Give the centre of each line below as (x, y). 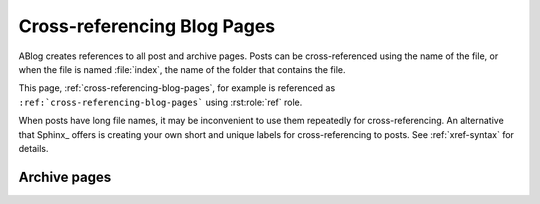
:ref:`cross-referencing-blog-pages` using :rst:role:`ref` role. (160, 102)
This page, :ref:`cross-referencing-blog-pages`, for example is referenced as (177, 88)
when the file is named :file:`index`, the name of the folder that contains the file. (182, 69)
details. (33, 148)
